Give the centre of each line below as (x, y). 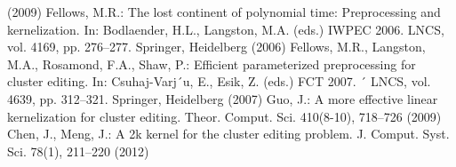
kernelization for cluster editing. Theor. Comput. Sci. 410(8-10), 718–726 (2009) (224, 116)
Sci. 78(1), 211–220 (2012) (78, 151)
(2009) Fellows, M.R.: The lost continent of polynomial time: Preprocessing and (224, 12)
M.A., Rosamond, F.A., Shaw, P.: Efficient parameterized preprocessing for (212, 64)
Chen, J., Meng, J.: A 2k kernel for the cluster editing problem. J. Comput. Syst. (228, 134)
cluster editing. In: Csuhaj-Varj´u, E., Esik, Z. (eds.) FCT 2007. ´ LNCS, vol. (219, 81)
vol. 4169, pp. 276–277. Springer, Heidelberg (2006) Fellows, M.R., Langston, (216, 47)
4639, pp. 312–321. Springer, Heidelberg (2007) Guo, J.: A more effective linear (223, 98)
